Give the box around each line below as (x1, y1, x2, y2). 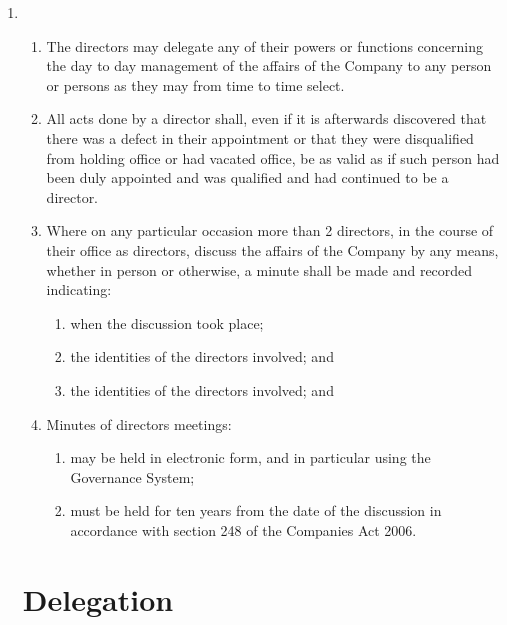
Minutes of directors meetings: (46, 413, 232, 434)
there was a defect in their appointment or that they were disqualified (46, 127, 474, 148)
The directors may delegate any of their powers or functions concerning (46, 35, 483, 56)
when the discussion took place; (70, 312, 264, 333)
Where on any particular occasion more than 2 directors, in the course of (46, 220, 494, 241)
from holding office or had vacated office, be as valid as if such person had (46, 147, 500, 168)
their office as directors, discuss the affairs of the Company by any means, (46, 239, 499, 260)
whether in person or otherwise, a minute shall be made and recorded (46, 259, 473, 280)
